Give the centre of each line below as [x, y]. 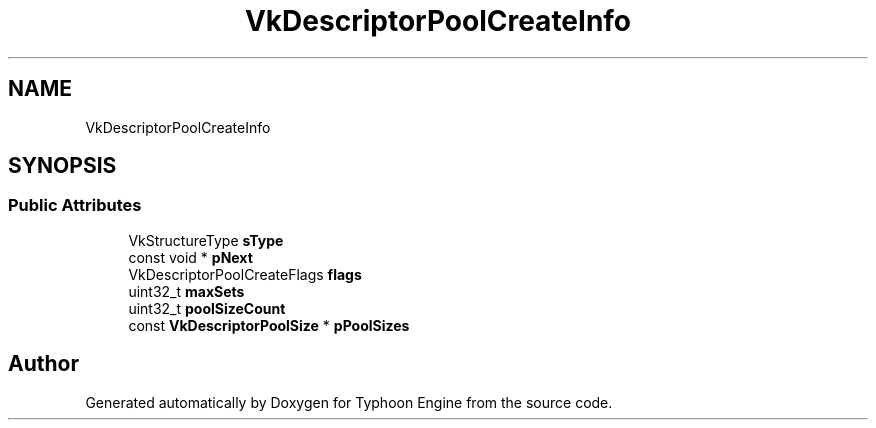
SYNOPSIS [62, 166]
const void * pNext [190, 257]
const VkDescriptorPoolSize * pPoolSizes [269, 325]
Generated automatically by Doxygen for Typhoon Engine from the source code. [349, 402]
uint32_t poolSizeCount [207, 308]
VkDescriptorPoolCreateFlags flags [245, 274]
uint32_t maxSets [186, 291]
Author [43, 364]
